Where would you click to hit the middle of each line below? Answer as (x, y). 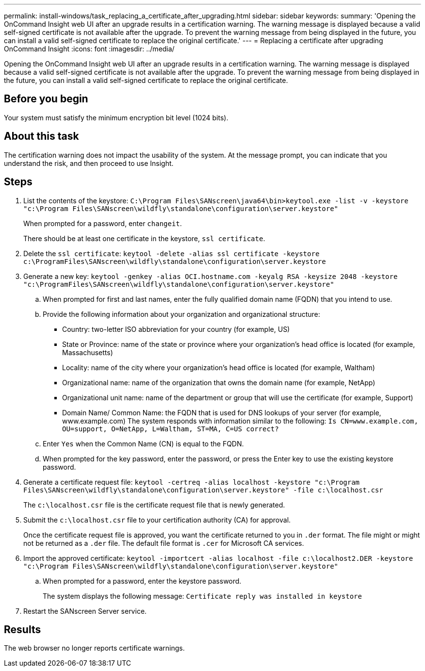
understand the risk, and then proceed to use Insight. (89, 163)
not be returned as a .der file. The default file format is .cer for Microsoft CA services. (164, 543)
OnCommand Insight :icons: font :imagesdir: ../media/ (89, 49)
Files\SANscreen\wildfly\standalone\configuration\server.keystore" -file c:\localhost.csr (203, 490)
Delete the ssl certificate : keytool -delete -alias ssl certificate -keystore (172, 253)
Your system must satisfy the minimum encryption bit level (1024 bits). (116, 117)
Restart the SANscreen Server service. (85, 611)
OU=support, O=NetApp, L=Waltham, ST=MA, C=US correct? (171, 429)
